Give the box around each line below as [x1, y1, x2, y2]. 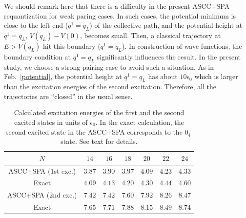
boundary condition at [4, 51, 71, 61]
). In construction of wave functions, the [122, 40, 242, 51]
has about [148, 71, 178, 81]
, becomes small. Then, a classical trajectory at [80, 30, 221, 40]
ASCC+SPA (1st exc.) [8, 165, 76, 176]
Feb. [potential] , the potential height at [4, 71, 122, 81]
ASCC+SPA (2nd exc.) [7, 190, 77, 200]
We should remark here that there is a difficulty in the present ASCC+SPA [4, 1, 230, 11]
